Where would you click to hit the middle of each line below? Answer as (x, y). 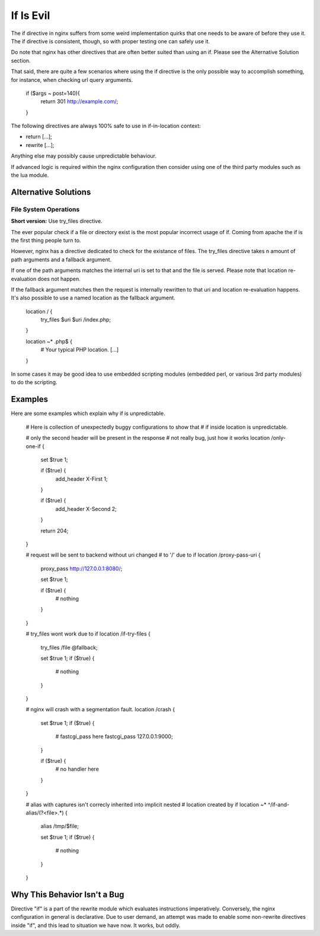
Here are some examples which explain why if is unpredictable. (88, 413)
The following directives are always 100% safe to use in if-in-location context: (106, 126)
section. (21, 60)
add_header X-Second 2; (86, 509)
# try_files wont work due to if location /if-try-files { (88, 634)
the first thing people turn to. (46, 240)
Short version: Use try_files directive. (57, 221)
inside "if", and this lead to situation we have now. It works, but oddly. (96, 925)
